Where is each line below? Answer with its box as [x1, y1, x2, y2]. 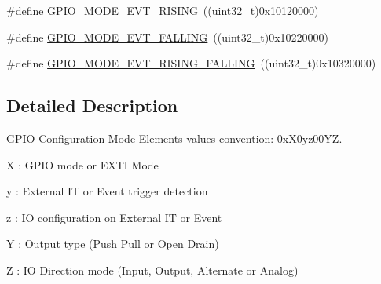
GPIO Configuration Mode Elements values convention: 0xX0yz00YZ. [6, 129, 343, 146]
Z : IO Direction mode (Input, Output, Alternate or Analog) [6, 261, 299, 278]
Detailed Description [6, 93, 178, 118]
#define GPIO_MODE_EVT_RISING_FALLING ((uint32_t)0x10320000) [6, 55, 376, 71]
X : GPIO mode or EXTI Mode [6, 156, 159, 173]
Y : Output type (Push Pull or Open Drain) [6, 235, 219, 252]
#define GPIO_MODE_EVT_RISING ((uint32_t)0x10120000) [6, 2, 319, 18]
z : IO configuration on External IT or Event [6, 209, 222, 225]
